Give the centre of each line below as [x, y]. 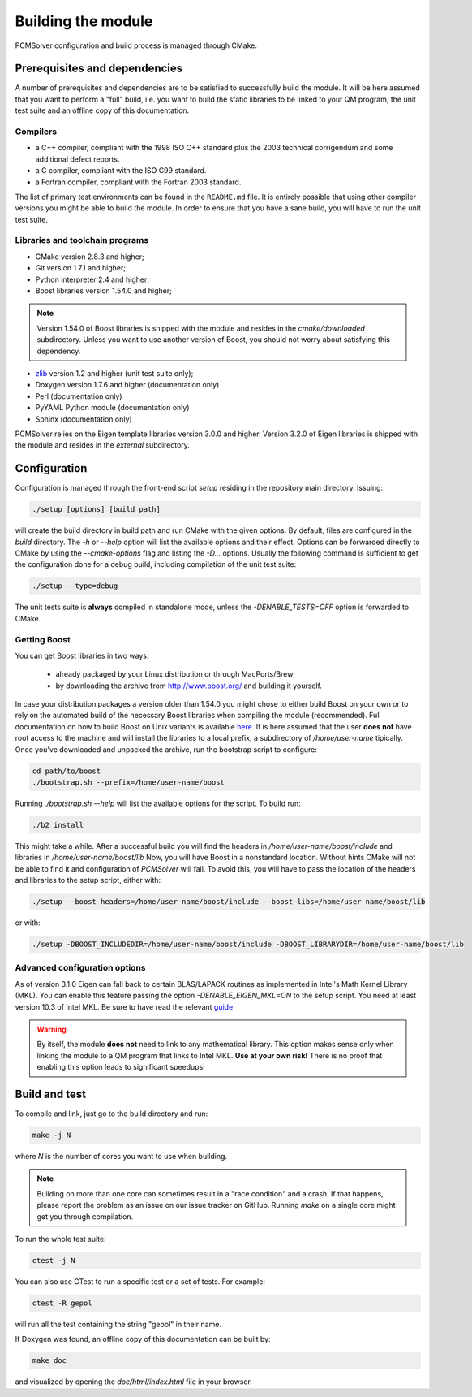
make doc [49, 1361]
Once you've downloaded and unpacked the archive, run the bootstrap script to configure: [166, 749]
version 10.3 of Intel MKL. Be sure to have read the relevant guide [124, 1006]
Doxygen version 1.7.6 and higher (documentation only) [127, 385]
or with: [28, 923]
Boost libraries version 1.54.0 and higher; [103, 291]
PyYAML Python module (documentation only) [112, 408]
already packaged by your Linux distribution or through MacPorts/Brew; [176, 674]
